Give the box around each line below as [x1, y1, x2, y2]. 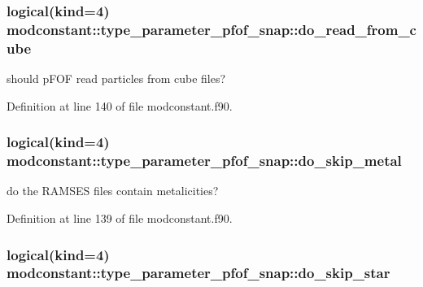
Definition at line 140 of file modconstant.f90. [7, 97, 233, 114]
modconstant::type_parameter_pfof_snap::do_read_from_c [7, 19, 416, 39]
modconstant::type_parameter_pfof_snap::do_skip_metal [7, 150, 402, 171]
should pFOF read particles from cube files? [7, 70, 226, 87]
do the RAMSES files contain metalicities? [7, 182, 219, 199]
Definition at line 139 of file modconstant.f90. [7, 209, 233, 226]
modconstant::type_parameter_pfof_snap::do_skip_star [7, 263, 390, 283]
